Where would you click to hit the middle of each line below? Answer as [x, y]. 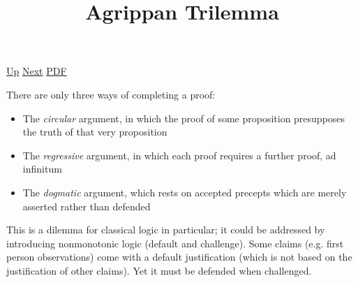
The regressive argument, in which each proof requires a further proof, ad [179, 155]
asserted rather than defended [87, 206]
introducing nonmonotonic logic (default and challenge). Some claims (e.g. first [175, 243]
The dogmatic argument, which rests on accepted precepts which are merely [185, 192]
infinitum [42, 169]
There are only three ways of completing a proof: [111, 94]
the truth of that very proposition [95, 132]
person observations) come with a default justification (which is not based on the [179, 257]
